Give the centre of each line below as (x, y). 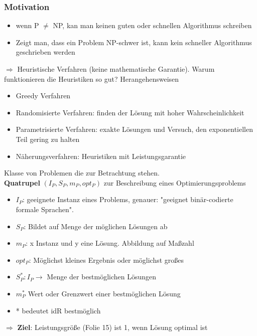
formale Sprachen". (45, 209)
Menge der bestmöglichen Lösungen (102, 277)
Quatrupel (22, 182)
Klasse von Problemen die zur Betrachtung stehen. (82, 173)
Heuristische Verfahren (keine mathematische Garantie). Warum (116, 69)
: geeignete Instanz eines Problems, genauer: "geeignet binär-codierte (128, 199)
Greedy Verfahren (43, 96)
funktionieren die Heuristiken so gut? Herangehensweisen (92, 78)
